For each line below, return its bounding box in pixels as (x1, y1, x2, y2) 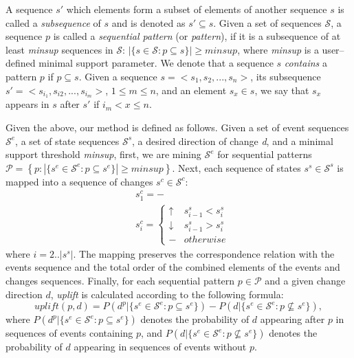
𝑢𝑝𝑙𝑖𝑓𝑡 (34, 302, 59, 312)
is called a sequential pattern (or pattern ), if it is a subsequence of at (53, 29, 341, 43)
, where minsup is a (237, 42, 319, 56)
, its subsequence (250, 69, 321, 83)
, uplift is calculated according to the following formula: (50, 287, 284, 301)
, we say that (254, 82, 309, 97)
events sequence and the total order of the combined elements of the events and (5, 260, 340, 274)
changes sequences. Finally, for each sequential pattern (5, 273, 235, 287)
